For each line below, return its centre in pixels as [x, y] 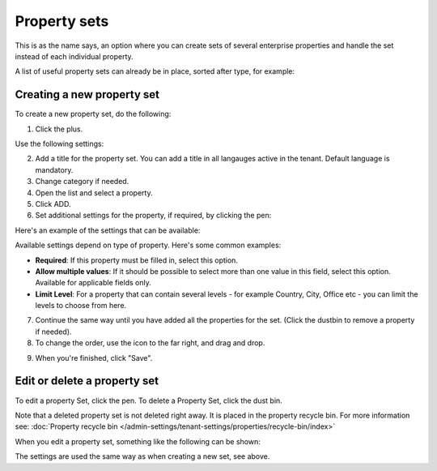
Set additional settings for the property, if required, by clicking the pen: [153, 216]
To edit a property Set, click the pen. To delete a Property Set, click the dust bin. [148, 400]
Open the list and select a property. [94, 193]
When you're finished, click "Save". [94, 358]
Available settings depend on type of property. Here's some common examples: [148, 245]
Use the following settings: [59, 144]
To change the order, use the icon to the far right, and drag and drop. [150, 343]
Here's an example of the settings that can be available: [108, 230]
